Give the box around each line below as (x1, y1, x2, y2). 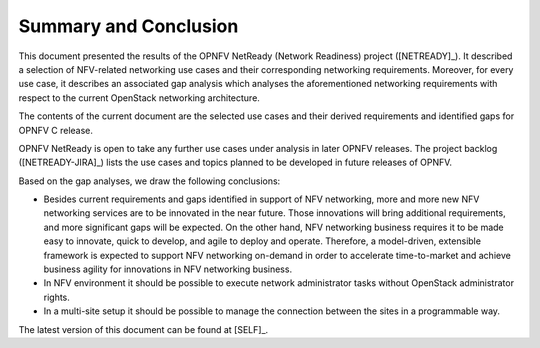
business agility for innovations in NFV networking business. (43, 263, 293, 275)
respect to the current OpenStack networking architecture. (18, 91, 260, 104)
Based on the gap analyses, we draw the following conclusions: (18, 175, 281, 187)
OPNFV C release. (18, 124, 94, 136)
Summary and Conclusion (18, 15, 239, 37)
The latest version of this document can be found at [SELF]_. (18, 323, 269, 335)
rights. (43, 291, 70, 303)
